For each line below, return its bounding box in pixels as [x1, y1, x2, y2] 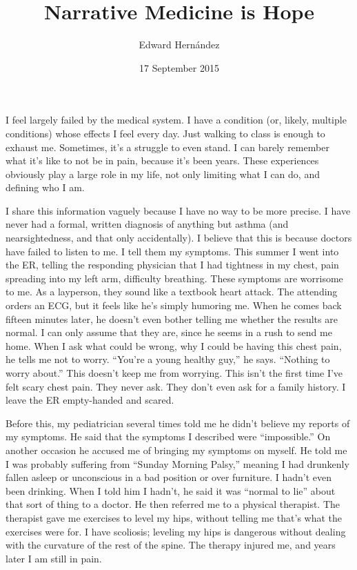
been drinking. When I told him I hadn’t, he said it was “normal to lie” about [6, 483, 336, 498]
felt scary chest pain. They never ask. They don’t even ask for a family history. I [6, 379, 346, 393]
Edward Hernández [139, 37, 220, 52]
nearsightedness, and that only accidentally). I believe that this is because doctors [6, 230, 352, 245]
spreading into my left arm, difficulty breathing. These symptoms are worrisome [6, 271, 343, 285]
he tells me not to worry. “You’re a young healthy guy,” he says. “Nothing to [6, 352, 330, 366]
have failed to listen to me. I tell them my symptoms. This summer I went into [6, 244, 339, 258]
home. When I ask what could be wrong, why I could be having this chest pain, [6, 338, 342, 353]
